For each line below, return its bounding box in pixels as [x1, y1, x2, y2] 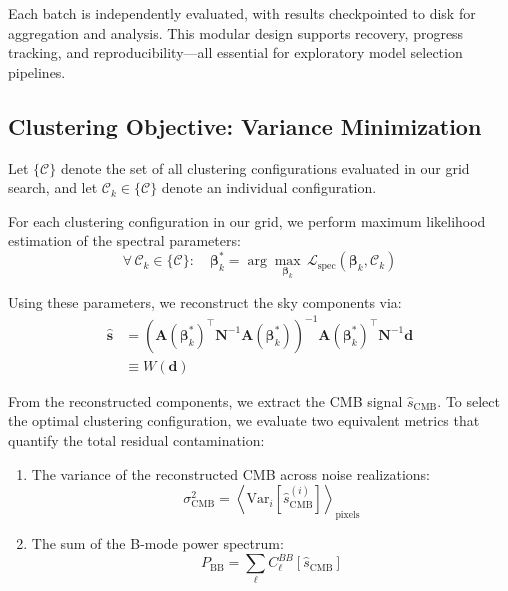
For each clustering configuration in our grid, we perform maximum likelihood [8, 210, 486, 231]
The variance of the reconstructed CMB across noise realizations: [31, 463, 430, 484]
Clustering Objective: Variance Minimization [8, 110, 482, 141]
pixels [335, 509, 360, 520]
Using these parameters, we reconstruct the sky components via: [8, 291, 402, 312]
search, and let [8, 177, 98, 198]
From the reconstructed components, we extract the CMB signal [8, 390, 403, 411]
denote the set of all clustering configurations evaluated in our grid [60, 157, 470, 178]
